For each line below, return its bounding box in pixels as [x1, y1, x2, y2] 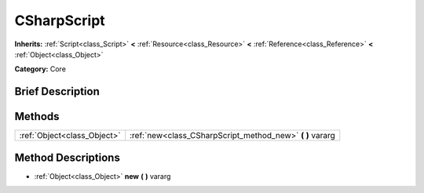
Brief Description [14, 85, 100, 98]
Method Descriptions [14, 151, 121, 164]
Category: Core [14, 64, 67, 74]
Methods [14, 110, 60, 123]
